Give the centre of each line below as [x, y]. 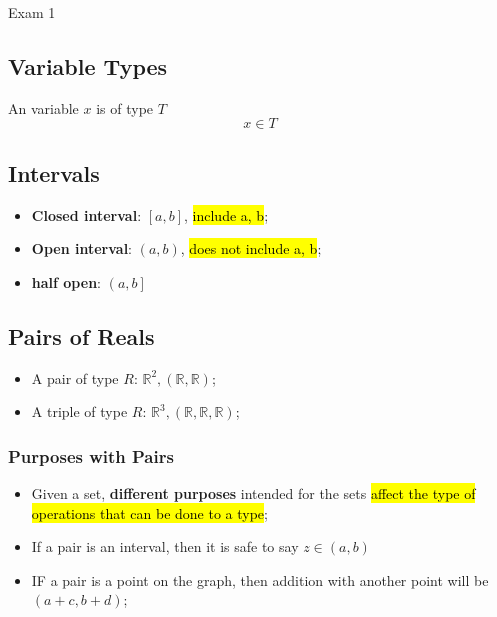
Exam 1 [32, 12]
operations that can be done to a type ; [149, 512]
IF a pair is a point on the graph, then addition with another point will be [260, 579]
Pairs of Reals [81, 335]
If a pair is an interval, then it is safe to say [165, 546]
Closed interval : [86, 214]
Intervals [54, 172]
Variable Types [88, 65]
